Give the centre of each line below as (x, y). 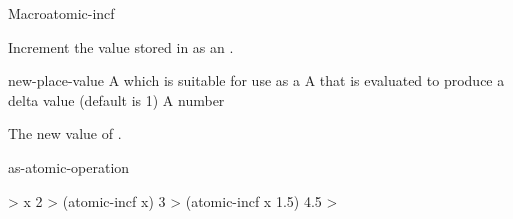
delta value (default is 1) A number (116, 99)
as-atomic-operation (69, 166)
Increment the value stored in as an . (121, 46)
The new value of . (65, 133)
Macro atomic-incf (61, 13)
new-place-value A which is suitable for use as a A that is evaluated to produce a (256, 80)
